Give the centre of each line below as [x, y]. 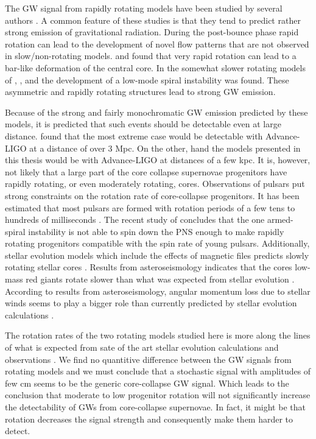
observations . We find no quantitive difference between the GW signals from [148, 359]
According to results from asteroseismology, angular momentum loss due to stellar [158, 291]
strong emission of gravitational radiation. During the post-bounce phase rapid [152, 32]
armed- [280, 219]
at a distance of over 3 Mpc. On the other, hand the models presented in [165, 148]
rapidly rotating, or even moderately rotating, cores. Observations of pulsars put [155, 184]
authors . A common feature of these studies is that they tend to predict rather [153, 20]
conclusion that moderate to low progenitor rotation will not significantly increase [158, 395]
